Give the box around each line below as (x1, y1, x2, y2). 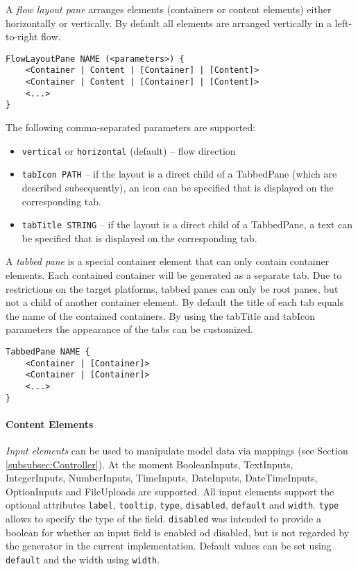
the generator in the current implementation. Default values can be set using (6, 538, 332, 553)
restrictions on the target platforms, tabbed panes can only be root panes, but (6, 281, 339, 296)
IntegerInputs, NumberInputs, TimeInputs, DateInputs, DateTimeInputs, (6, 470, 318, 485)
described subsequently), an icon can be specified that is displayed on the (22, 180, 334, 194)
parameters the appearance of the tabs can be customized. (6, 322, 253, 336)
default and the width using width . (6, 552, 160, 566)
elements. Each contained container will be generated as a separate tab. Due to (6, 268, 342, 282)
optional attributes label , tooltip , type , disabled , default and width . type (6, 497, 339, 512)
